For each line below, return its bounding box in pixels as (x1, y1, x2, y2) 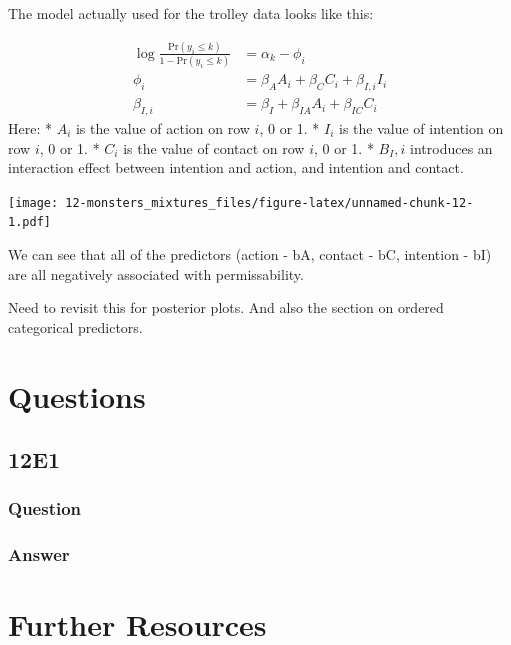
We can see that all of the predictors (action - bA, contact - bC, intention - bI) (8, 244, 492, 264)
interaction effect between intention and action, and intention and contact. (8, 157, 464, 178)
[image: (8, 195, 59, 210)
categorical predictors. (8, 316, 143, 337)
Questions (8, 375, 146, 416)
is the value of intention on (339, 117, 504, 138)
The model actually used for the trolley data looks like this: (8, 3, 374, 23)
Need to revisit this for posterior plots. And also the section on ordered (8, 297, 444, 318)
